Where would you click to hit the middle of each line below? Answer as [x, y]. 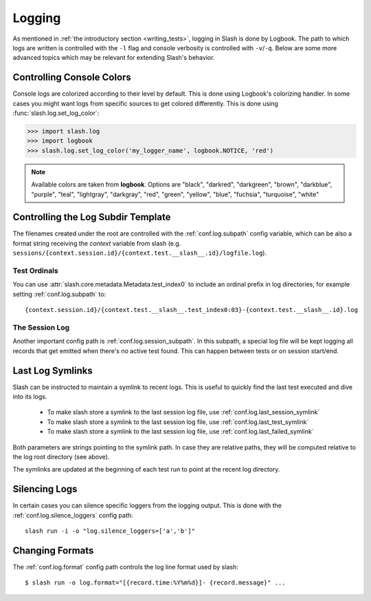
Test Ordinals [35, 271]
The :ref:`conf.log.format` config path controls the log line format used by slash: [125, 567]
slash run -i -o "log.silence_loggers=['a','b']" [110, 531]
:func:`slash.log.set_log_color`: [56, 113]
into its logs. [30, 397]
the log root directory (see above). [61, 456]
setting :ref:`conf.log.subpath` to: [59, 294]
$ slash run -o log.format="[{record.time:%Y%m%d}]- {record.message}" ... [155, 583]
